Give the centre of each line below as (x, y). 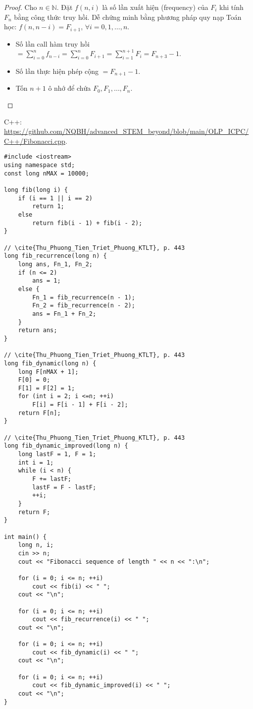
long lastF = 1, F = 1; (57, 454)
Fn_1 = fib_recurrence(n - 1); (84, 297)
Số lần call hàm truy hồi (52, 43)
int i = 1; (36, 462)
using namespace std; (40, 165)
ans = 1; (47, 281)
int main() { (25, 537)
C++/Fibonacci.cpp (35, 141)
